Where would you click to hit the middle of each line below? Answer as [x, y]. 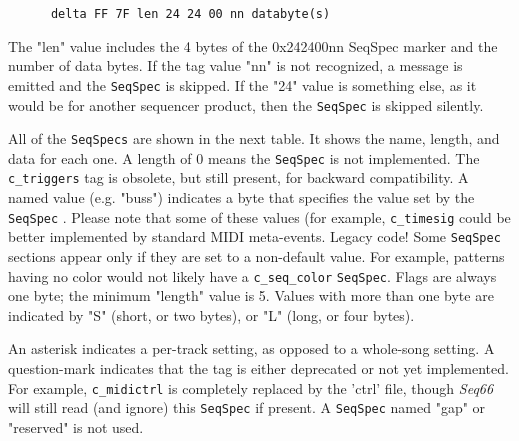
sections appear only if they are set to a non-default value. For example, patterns [256, 256]
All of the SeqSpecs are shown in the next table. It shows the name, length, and [254, 138]
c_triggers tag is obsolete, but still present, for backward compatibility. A [238, 177]
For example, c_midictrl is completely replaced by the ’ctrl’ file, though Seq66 [251, 387]
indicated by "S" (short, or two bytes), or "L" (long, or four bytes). [211, 314]
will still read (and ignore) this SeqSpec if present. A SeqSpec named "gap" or [247, 407]
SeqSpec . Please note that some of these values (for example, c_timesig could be [259, 216]
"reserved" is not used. [76, 426]
